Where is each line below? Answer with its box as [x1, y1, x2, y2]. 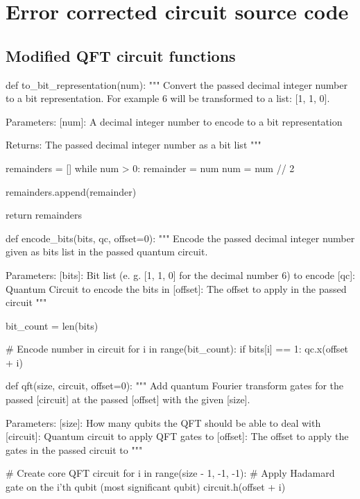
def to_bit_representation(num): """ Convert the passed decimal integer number [6, 77, 348, 92]
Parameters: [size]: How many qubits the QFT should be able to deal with [6, 415, 321, 430]
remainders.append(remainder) [6, 184, 137, 198]
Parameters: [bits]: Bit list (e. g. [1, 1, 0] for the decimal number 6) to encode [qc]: [6, 267, 355, 282]
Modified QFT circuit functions [6, 44, 236, 66]
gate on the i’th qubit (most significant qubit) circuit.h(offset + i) [6, 480, 286, 494]
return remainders [6, 208, 82, 222]
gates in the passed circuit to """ [6, 442, 143, 457]
